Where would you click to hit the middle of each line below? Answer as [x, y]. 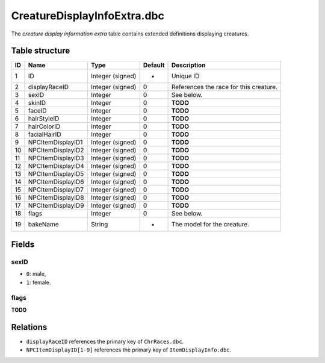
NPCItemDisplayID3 [56, 158]
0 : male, [36, 274]
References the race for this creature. [224, 87]
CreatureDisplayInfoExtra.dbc [88, 16]
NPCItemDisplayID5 [56, 174]
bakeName [44, 225]
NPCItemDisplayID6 [56, 182]
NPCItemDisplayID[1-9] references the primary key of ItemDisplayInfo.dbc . [129, 350]
